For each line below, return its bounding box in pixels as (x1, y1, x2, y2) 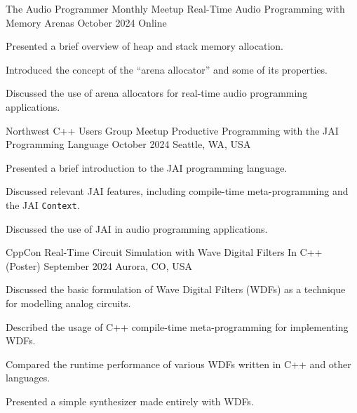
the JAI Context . (6, 197, 80, 212)
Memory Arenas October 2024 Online (6, 15, 167, 29)
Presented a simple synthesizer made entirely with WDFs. (6, 393, 254, 408)
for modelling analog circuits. (6, 295, 131, 310)
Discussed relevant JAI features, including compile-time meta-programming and (6, 184, 349, 198)
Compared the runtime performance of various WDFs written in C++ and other (6, 356, 351, 371)
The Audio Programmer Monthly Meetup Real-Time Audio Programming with (6, 1, 345, 15)
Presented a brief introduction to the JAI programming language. (6, 160, 288, 175)
